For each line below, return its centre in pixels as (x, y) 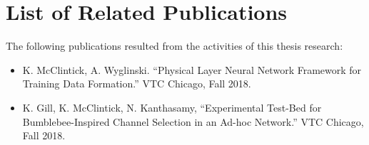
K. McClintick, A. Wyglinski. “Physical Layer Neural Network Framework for (192, 69)
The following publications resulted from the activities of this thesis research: (175, 46)
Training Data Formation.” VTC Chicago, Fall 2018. (137, 84)
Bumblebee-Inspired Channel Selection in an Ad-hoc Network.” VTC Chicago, (193, 121)
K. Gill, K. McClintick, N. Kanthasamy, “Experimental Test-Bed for (172, 107)
